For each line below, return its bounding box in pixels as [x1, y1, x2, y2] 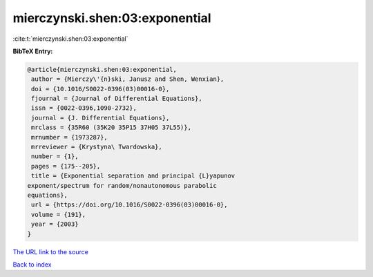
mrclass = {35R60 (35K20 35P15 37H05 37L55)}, [31, 124, 191, 131]
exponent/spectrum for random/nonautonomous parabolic [27, 182, 217, 189]
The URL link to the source [12, 247, 89, 256]
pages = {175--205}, [31, 162, 101, 170]
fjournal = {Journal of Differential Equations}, [31, 95, 203, 103]
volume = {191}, [31, 211, 86, 218]
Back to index [12, 260, 52, 269]
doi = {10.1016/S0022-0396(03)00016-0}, [31, 85, 170, 93]
